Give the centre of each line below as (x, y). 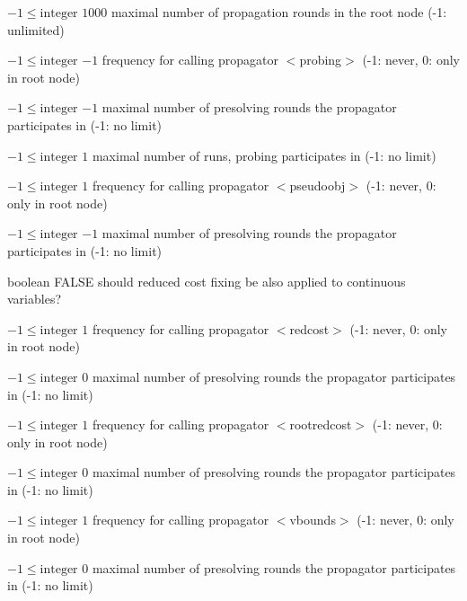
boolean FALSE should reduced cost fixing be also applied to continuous (207, 281)
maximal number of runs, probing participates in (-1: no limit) (264, 155)
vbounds (313, 520)
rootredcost (321, 424)
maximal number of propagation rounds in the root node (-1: (279, 12)
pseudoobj (317, 186)
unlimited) (36, 29)
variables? (35, 299)
